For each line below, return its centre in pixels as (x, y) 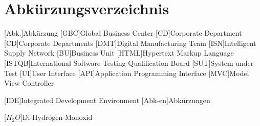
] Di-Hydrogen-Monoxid (56, 117)
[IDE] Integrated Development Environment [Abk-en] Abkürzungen (107, 100)
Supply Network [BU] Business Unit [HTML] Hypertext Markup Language (119, 53)
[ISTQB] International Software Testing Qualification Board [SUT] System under (129, 62)
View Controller (29, 83)
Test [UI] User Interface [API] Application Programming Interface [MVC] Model (127, 73)
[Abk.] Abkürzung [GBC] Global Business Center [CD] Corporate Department (123, 33)
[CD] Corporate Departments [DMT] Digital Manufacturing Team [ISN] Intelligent (130, 43)
